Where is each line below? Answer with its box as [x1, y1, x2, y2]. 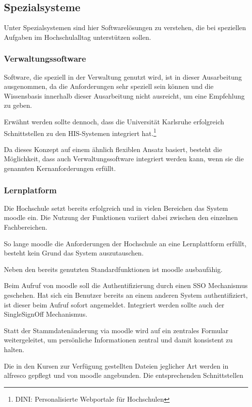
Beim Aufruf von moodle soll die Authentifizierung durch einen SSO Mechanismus [4, 280, 248, 290]
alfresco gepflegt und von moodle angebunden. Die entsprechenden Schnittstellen [4, 370, 244, 380]
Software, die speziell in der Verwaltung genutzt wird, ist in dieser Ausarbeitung [4, 71, 242, 82]
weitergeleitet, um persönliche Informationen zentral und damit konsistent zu [4, 335, 233, 345]
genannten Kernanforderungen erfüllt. [4, 163, 116, 173]
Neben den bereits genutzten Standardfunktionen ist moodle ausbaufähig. [4, 264, 223, 274]
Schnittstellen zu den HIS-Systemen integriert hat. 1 [4, 126, 157, 138]
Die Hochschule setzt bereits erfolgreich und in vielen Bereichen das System [4, 203, 228, 213]
